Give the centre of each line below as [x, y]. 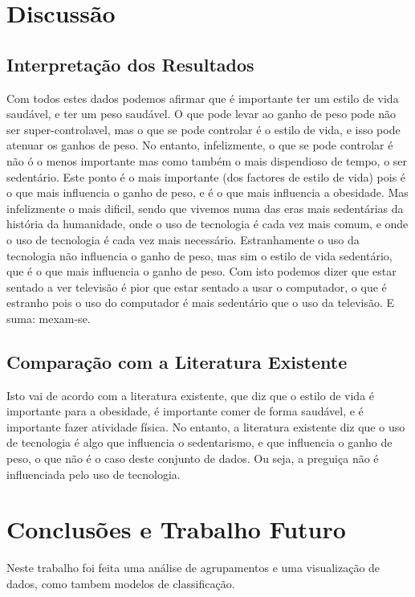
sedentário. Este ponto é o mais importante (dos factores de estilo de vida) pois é [206, 176]
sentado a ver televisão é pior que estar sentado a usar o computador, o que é [197, 286]
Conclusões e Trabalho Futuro [176, 529]
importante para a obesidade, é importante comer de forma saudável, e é [185, 411]
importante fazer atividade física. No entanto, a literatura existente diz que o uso [206, 426]
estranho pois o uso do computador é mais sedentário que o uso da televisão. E [201, 303]
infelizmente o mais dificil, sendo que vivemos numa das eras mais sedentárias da [205, 208]
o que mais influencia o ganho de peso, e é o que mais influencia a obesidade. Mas [207, 192]
